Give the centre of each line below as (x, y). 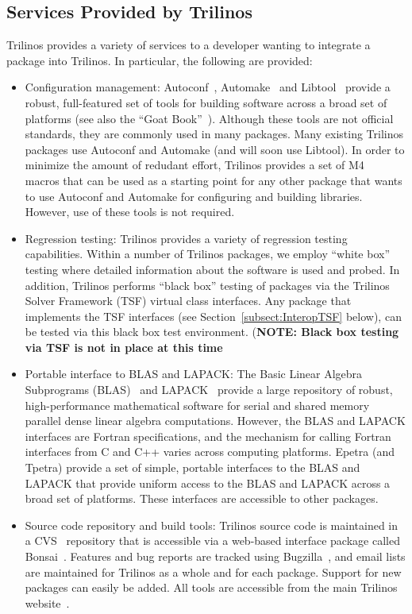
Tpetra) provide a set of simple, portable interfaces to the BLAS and (193, 467)
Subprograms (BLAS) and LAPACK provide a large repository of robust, (209, 390)
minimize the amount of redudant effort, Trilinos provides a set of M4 (194, 165)
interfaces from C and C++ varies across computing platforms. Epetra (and (210, 452)
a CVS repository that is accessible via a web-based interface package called (212, 541)
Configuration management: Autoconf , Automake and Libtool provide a (208, 87)
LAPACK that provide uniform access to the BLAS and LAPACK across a (208, 483)
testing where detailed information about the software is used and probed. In (212, 269)
